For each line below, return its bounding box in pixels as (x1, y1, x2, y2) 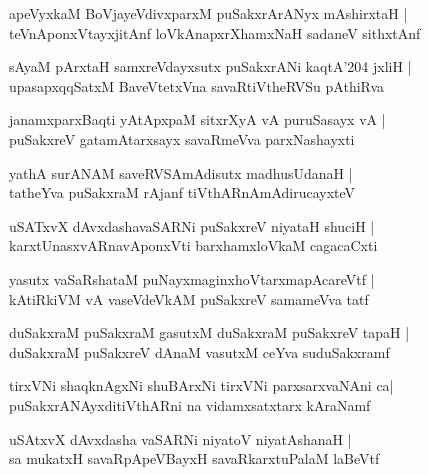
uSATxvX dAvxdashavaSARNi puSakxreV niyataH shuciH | (9, 215, 375, 236)
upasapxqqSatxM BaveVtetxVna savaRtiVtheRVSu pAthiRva (9, 75, 385, 96)
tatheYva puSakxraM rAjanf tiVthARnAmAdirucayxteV (9, 182, 356, 203)
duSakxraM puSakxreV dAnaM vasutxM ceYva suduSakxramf (9, 341, 390, 362)
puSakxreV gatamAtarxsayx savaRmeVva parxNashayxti (9, 128, 355, 149)
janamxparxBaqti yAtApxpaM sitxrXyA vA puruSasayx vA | (9, 109, 386, 130)
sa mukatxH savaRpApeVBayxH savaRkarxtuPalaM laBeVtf (9, 448, 380, 469)
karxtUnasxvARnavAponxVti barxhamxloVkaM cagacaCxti (9, 235, 378, 256)
